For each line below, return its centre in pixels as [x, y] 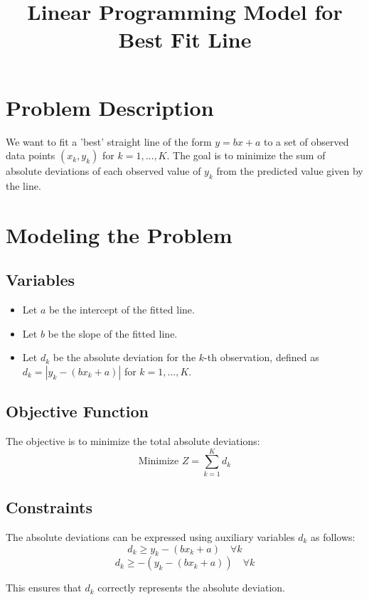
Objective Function [77, 411]
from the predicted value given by [290, 171]
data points [31, 155]
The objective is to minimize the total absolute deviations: [133, 441]
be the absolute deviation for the [124, 357]
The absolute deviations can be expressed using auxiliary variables [150, 536]
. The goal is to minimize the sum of [246, 155]
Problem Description [110, 107]
